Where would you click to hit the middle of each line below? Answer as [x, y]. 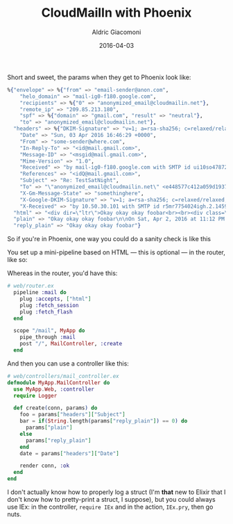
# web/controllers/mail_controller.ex [63, 376]
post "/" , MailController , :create [71, 344]
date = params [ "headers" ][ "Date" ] [69, 453]
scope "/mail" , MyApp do [49, 331]
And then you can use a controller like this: [68, 363]
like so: [17, 260]
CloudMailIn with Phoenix [116, 13]
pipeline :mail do [40, 293]
